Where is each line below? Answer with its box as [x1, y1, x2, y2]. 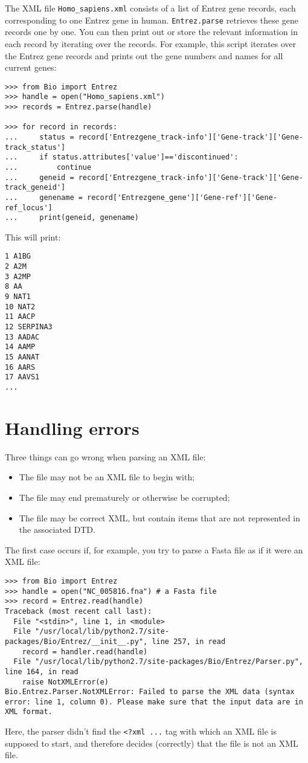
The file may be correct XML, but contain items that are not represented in [19, 511, 301, 524]
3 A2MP [5, 272, 31, 281]
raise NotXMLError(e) [22, 677, 109, 686]
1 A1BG [5, 252, 31, 261]
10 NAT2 [5, 302, 36, 311]
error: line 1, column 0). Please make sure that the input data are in [5, 697, 303, 706]
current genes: [5, 61, 57, 74]
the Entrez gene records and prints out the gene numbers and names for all [5, 49, 283, 62]
